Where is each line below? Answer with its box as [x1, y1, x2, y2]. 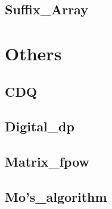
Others [5, 41, 62, 65]
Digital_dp [5, 117, 74, 136]
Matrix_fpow [5, 152, 90, 171]
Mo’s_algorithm [5, 187, 107, 205]
